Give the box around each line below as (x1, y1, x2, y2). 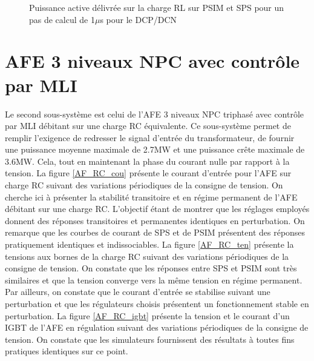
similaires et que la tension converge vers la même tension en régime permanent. (5, 273, 303, 286)
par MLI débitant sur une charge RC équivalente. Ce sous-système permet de (5, 119, 291, 132)
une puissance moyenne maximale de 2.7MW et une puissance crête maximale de (5, 143, 305, 156)
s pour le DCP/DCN (100, 13, 177, 25)
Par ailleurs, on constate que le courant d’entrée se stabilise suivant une (5, 285, 270, 298)
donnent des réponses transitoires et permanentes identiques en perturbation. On (5, 214, 305, 227)
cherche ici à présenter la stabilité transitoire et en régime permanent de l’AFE (5, 190, 298, 203)
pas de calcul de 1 (29, 13, 95, 25)
